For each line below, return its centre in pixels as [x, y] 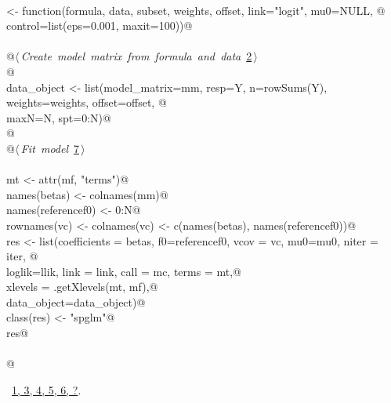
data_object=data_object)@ [76, 301]
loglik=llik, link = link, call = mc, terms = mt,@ [124, 271]
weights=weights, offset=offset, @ [87, 102]
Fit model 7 [50, 148]
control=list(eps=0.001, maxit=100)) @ [100, 25]
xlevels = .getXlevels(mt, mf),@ [82, 287]
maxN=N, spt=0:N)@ [59, 117]
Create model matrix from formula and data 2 [136, 56]
